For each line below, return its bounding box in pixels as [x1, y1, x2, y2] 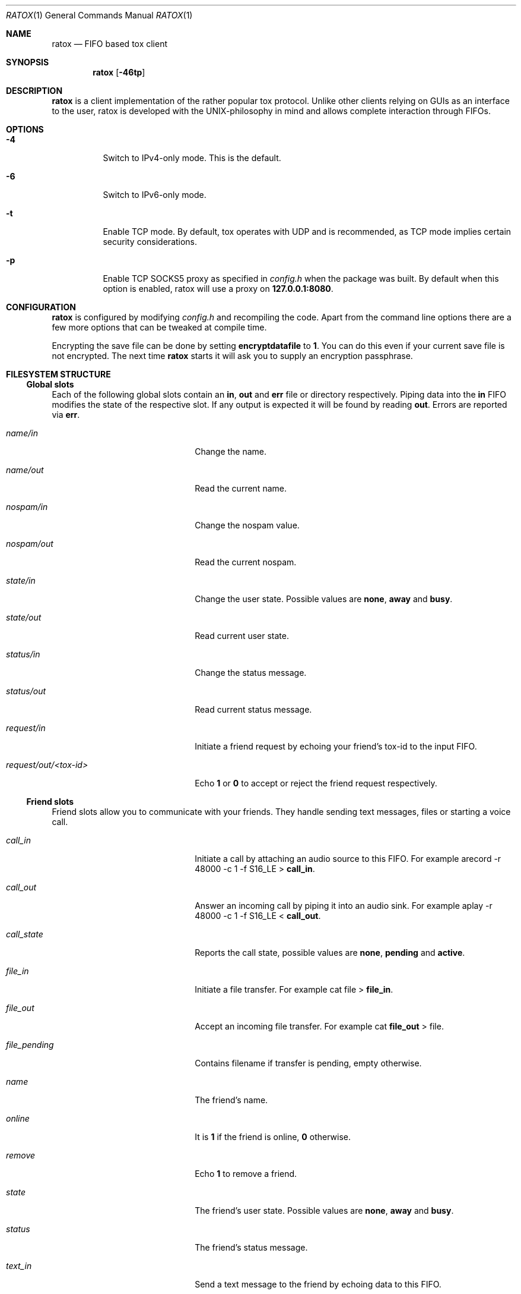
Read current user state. [195, 631, 289, 641]
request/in [6, 723, 46, 733]
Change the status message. [195, 668, 307, 678]
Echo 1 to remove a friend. [195, 1169, 297, 1179]
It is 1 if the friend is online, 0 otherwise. [195, 1132, 351, 1142]
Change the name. [195, 446, 267, 456]
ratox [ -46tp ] [93, 67, 145, 77]
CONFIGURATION [6, 302, 76, 312]
